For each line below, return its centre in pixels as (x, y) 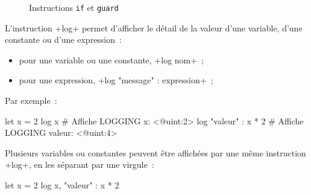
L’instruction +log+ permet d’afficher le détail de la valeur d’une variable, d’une (154, 27)
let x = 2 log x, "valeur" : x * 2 (62, 185)
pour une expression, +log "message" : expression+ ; (116, 80)
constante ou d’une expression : (63, 40)
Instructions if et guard (74, 7)
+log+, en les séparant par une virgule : (80, 165)
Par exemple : (31, 101)
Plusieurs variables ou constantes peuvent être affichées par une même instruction (155, 152)
